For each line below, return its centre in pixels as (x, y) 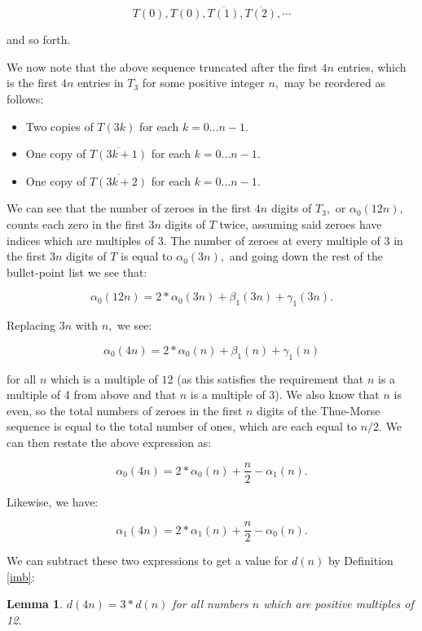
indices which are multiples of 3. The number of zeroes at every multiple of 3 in (205, 240)
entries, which (372, 66)
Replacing (31, 325)
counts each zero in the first (76, 223)
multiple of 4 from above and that (92, 394)
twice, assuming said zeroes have (301, 223)
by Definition (360, 561)
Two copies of (59, 126)
